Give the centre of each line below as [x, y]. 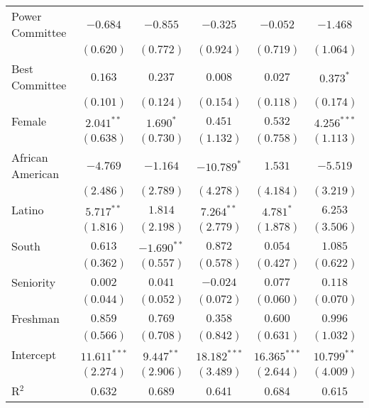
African [30, 157]
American [35, 173]
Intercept [34, 354]
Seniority [34, 282]
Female [29, 121]
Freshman [35, 318]
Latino [28, 210]
